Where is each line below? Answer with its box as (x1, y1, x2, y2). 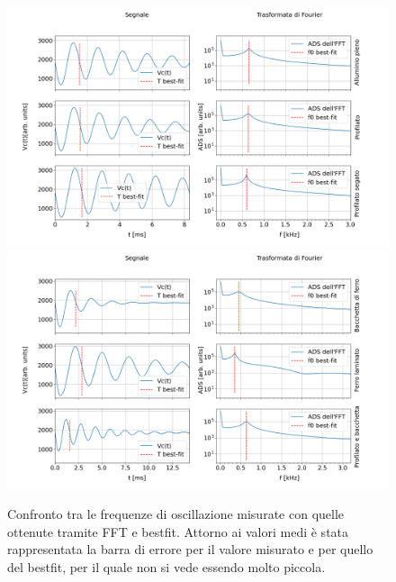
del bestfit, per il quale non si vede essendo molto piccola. (7, 557, 326, 576)
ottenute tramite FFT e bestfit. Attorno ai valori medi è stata (7, 522, 349, 541)
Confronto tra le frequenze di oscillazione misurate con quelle (7, 505, 345, 523)
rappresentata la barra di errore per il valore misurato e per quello (7, 540, 373, 559)
